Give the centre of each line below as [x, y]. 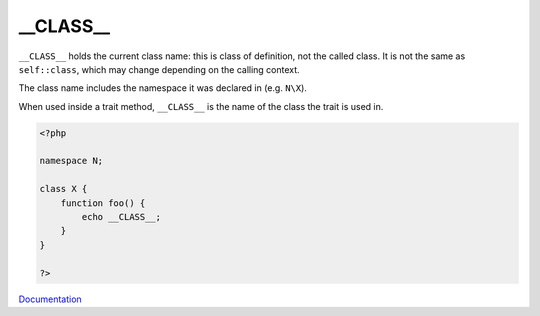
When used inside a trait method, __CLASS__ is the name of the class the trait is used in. [201, 106]
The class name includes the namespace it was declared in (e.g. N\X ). [162, 88]
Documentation [50, 299]
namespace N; [71, 161]
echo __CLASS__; [121, 217]
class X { [63, 189]
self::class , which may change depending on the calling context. [159, 69]
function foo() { [103, 203]
